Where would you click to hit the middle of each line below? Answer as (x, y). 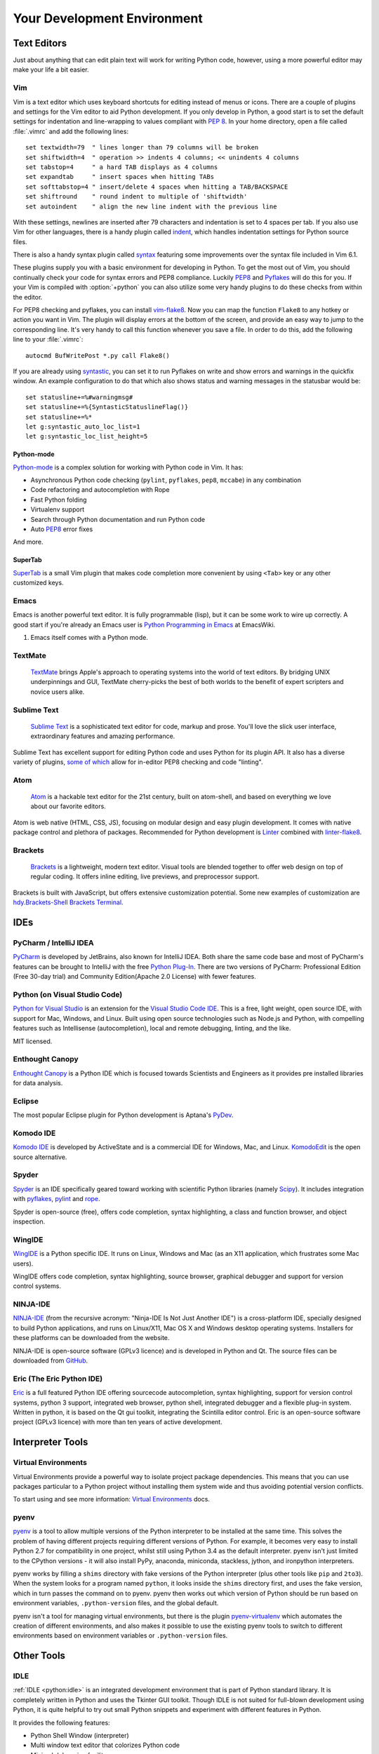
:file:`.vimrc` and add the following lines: (71, 131)
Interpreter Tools (51, 1442)
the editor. (28, 297)
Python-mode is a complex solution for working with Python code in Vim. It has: (128, 467)
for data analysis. (38, 1083)
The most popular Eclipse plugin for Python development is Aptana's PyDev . (123, 1115)
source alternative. (40, 1157)
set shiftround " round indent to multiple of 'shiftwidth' (137, 197)
